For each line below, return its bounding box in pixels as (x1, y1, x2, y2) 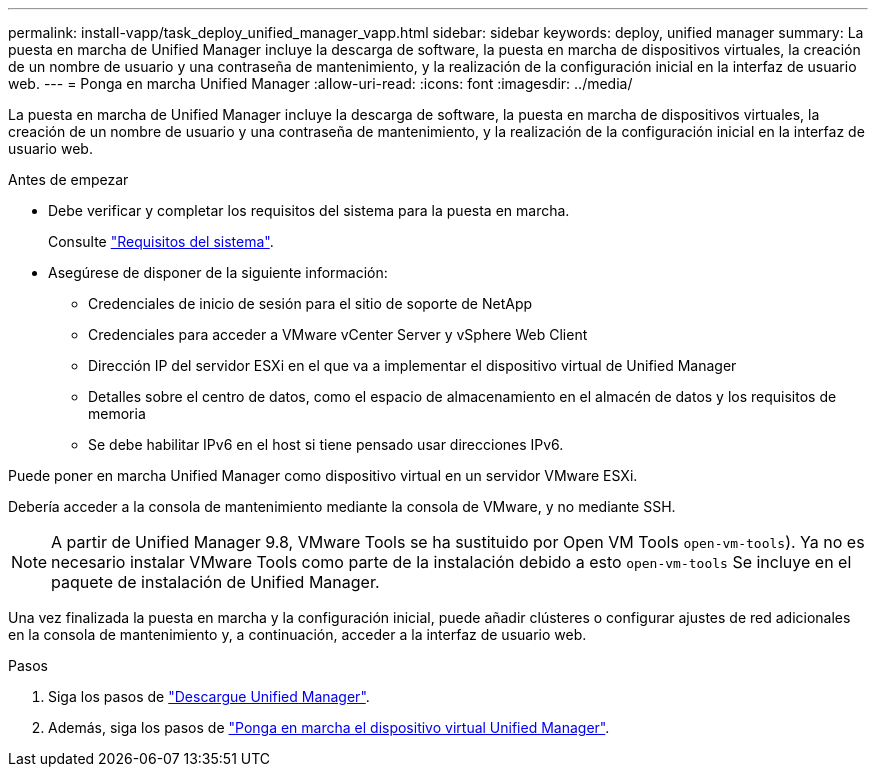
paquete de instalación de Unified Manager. (51, 572, 380, 592)
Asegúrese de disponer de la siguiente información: (48, 264, 388, 281)
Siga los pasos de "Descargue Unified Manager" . (48, 688, 370, 705)
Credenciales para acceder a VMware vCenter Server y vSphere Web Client (88, 326, 588, 343)
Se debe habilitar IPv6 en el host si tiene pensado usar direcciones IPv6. (88, 436, 564, 453)
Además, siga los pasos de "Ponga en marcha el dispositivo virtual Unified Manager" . (48, 719, 610, 736)
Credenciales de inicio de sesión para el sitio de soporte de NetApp (88, 295, 533, 312)
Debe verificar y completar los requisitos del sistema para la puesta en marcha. (48, 202, 570, 219)
